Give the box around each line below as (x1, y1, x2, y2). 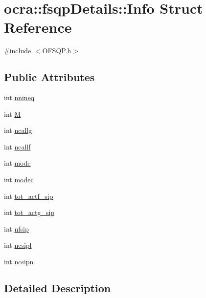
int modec (4, 174, 34, 185)
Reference (4, 17, 72, 37)
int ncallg (4, 125, 32, 135)
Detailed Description (4, 280, 111, 296)
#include (4, 45, 31, 56)
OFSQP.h (42, 45, 71, 56)
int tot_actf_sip (4, 191, 53, 201)
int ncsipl (4, 240, 32, 250)
